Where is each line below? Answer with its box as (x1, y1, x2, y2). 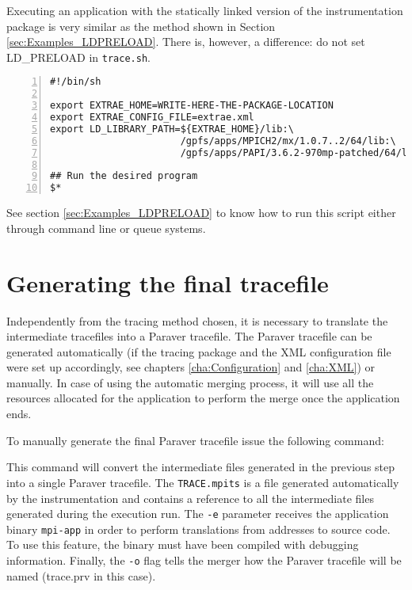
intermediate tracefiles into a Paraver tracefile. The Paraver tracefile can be (6, 328, 372, 344)
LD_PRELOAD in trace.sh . (6, 48, 151, 65)
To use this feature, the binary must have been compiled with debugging (6, 536, 359, 553)
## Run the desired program (50, 170, 198, 182)
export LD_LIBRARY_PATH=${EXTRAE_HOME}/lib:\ (50, 123, 294, 135)
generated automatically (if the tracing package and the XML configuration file (6, 343, 391, 360)
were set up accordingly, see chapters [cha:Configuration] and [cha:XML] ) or (6, 359, 376, 375)
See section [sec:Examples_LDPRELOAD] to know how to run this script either (6, 204, 396, 221)
